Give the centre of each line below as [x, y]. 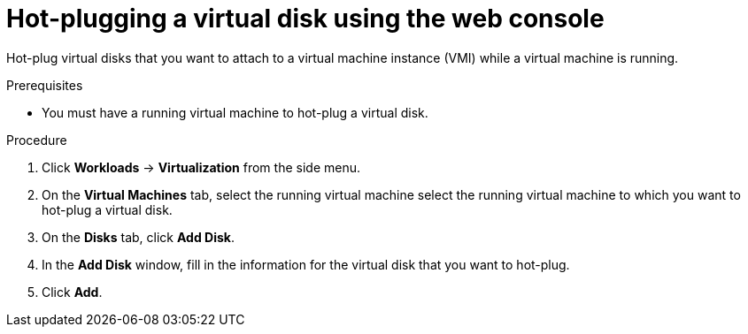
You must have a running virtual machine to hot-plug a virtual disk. [235, 112]
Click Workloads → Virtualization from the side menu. [201, 167]
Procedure [37, 140]
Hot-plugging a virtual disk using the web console [305, 19]
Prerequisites [45, 85]
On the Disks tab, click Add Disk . [138, 237]
